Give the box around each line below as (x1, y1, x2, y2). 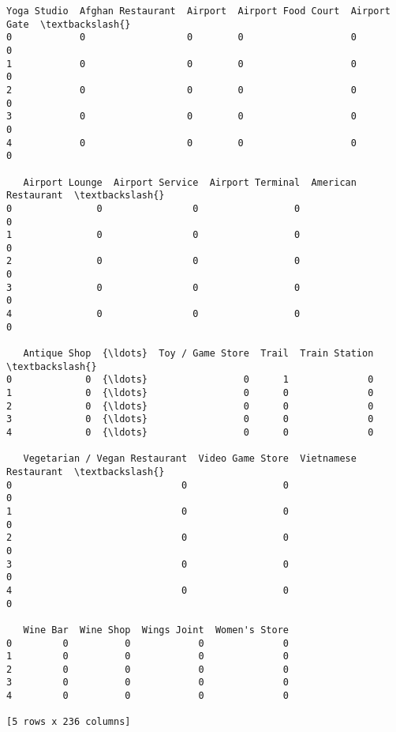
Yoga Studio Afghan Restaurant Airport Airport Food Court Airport (6, 6, 390, 17)
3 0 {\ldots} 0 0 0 (6, 413, 374, 425)
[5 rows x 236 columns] (6, 716, 131, 728)
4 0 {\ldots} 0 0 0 (6, 427, 374, 438)
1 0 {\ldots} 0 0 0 (6, 387, 374, 399)
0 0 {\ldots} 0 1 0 (6, 374, 374, 386)
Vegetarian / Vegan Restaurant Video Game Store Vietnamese (23, 453, 357, 465)
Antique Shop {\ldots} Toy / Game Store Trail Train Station (23, 348, 374, 360)
